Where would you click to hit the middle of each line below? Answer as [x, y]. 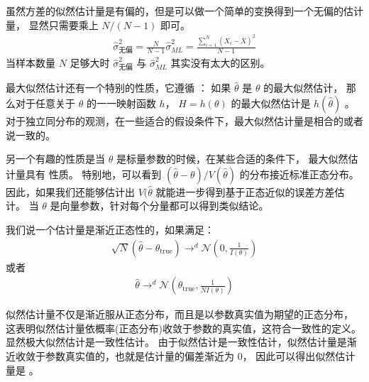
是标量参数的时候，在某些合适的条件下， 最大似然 [232, 159]
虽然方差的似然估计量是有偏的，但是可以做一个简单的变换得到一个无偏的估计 [184, 11]
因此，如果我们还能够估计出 [70, 191]
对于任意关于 [45, 103]
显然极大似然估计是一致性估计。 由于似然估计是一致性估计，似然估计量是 [176, 342]
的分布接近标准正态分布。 [299, 174]
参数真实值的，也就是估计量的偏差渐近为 [139, 356]
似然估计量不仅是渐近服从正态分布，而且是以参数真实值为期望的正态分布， [180, 314]
